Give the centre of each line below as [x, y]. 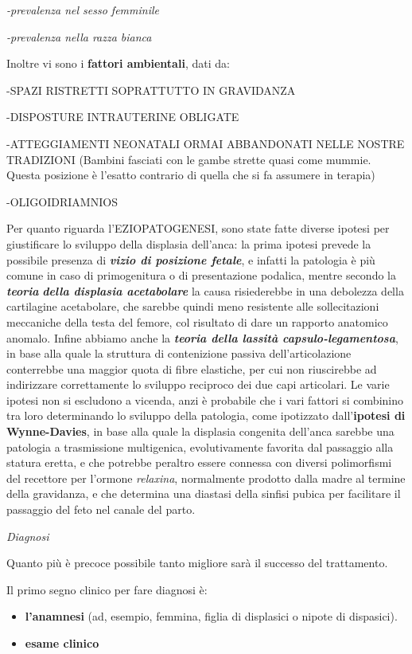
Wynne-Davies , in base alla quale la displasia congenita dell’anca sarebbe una [200, 431]
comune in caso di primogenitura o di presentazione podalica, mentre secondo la [201, 275]
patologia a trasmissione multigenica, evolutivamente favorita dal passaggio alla [200, 446]
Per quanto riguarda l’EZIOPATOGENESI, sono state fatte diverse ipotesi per [198, 228]
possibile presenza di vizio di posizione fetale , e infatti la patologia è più [191, 259]
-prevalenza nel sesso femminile [83, 10]
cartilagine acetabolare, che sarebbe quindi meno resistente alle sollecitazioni [193, 306]
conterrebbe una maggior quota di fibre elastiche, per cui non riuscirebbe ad [192, 368]
